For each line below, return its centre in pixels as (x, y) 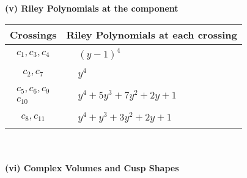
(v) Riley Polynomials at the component (92, 8)
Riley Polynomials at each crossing (152, 34)
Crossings (33, 34)
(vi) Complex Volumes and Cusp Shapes (92, 167)
